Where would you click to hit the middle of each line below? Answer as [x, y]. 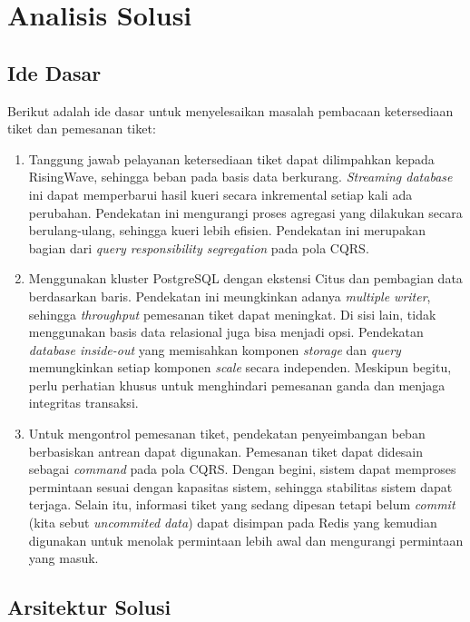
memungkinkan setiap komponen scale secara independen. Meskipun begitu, [240, 367]
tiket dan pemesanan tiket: [82, 128]
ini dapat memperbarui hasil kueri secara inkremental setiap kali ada [220, 194]
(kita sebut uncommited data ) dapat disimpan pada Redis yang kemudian [233, 523]
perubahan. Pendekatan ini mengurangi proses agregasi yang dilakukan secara [245, 212]
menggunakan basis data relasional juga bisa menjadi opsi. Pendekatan [226, 332]
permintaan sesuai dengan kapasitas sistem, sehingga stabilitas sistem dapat [240, 486]
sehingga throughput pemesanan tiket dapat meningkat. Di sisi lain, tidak [232, 314]
